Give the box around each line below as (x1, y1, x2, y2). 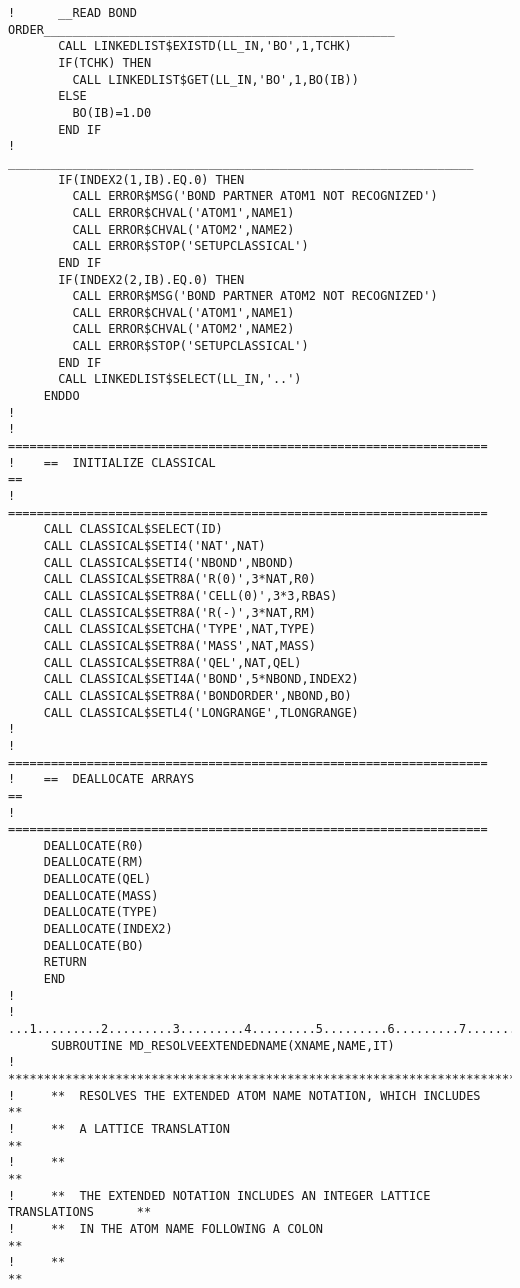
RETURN (43, 955, 87, 970)
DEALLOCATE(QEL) (43, 872, 152, 887)
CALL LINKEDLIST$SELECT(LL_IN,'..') (58, 372, 302, 387)
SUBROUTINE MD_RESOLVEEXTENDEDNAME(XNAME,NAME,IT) (50, 1038, 395, 1053)
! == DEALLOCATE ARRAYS (8, 772, 195, 787)
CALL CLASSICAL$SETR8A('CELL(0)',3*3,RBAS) (43, 588, 338, 603)
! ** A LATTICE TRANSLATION (8, 1121, 230, 1136)
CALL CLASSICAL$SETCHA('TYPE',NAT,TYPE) (43, 622, 316, 637)
